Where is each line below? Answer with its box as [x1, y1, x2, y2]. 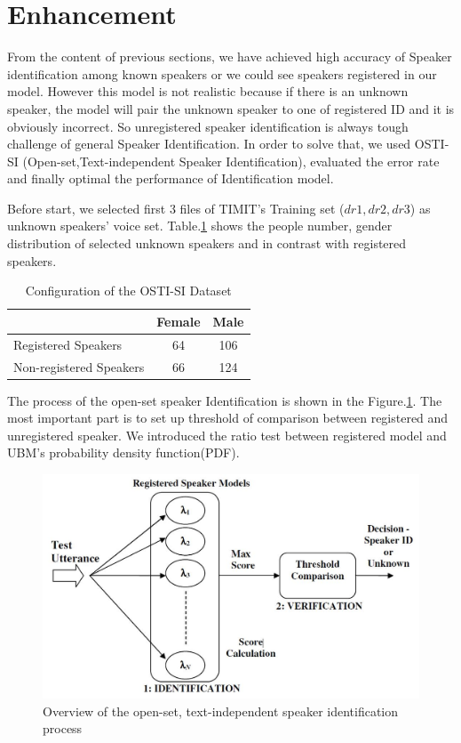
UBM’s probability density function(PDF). [7, 443, 240, 462]
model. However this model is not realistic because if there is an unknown [7, 82, 409, 101]
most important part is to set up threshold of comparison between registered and [7, 408, 449, 427]
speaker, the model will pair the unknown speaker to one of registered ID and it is [7, 99, 455, 117]
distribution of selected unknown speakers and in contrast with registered [7, 234, 407, 253]
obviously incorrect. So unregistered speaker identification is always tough [7, 117, 409, 135]
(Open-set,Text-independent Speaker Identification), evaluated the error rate [22, 151, 440, 170]
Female [156, 311, 201, 330]
